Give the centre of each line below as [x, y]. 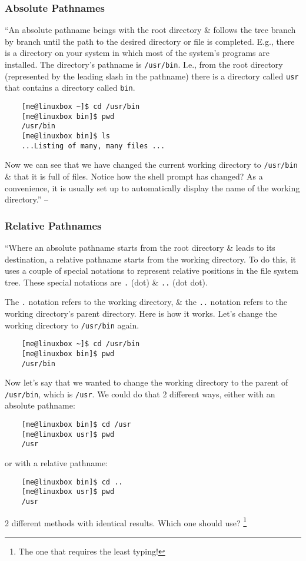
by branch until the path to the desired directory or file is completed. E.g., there [150, 41]
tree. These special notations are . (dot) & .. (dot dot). [106, 282]
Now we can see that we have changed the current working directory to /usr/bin [151, 165]
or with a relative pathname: [56, 463]
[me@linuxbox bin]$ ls [66, 136]
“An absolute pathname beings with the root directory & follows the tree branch [150, 30]
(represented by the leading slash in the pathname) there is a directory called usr [152, 76]
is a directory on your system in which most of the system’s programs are [137, 53]
